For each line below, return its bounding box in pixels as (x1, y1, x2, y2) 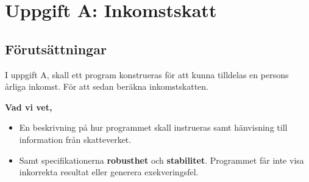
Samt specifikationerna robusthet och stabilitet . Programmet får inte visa (19, 153, 304, 166)
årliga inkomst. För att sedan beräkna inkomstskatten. (5, 80, 209, 93)
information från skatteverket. (19, 133, 132, 145)
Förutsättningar (5, 39, 107, 58)
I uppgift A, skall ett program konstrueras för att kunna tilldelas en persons (5, 68, 289, 81)
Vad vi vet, (5, 100, 52, 113)
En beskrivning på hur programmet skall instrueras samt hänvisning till (19, 121, 288, 134)
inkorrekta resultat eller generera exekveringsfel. (19, 166, 199, 178)
